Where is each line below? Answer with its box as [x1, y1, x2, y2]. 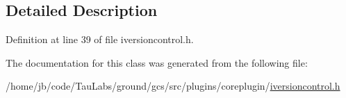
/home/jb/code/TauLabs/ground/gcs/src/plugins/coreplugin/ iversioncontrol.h [6, 79, 340, 93]
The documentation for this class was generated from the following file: [6, 55, 308, 70]
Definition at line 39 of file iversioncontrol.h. [6, 32, 194, 47]
